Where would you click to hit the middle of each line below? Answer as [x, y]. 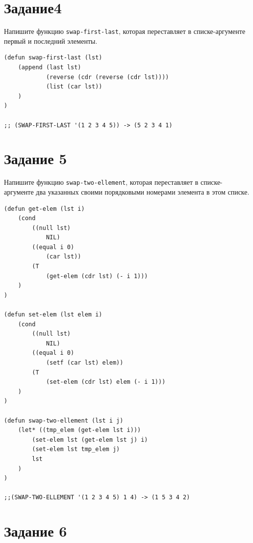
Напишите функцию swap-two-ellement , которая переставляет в [101, 182]
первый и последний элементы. [51, 41]
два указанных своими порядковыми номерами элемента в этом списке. [143, 191]
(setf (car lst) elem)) [85, 363]
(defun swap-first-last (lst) [53, 58]
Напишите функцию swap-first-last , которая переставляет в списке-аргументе [125, 31]
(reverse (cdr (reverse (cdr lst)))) [107, 77]
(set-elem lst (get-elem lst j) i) [90, 440]
